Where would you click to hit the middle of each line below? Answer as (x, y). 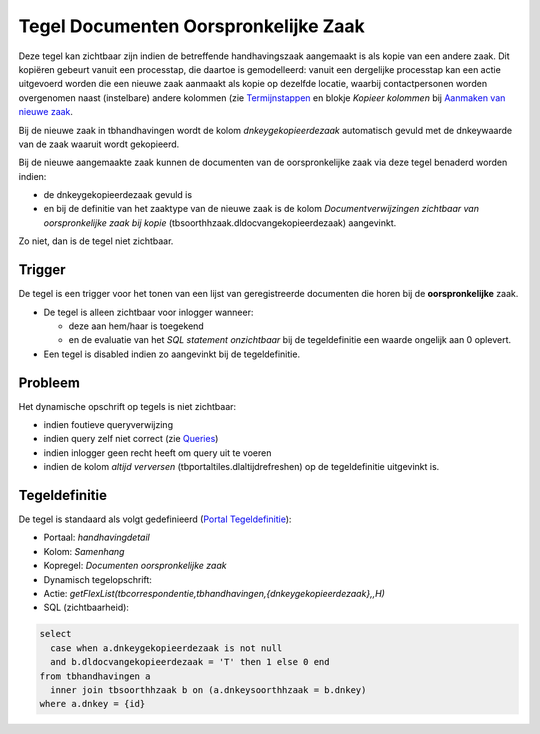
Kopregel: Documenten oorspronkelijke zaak (135, 566)
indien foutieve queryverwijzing (108, 424)
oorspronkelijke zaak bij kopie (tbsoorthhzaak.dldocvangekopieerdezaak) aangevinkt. (220, 222)
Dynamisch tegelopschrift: (97, 579)
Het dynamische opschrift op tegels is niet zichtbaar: (127, 406)
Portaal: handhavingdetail (96, 537)
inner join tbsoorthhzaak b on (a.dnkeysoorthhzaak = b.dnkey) (208, 689)
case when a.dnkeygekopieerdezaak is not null (166, 648)
